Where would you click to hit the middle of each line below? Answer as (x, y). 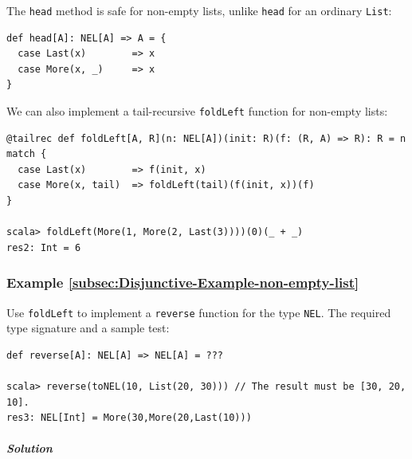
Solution (29, 448)
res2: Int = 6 (44, 247)
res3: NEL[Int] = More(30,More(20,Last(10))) (129, 418)
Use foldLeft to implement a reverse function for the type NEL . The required (199, 312)
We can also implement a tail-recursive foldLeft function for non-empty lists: (197, 111)
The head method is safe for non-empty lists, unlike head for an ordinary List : (199, 10)
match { (27, 154)
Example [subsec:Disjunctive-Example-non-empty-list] (183, 282)
